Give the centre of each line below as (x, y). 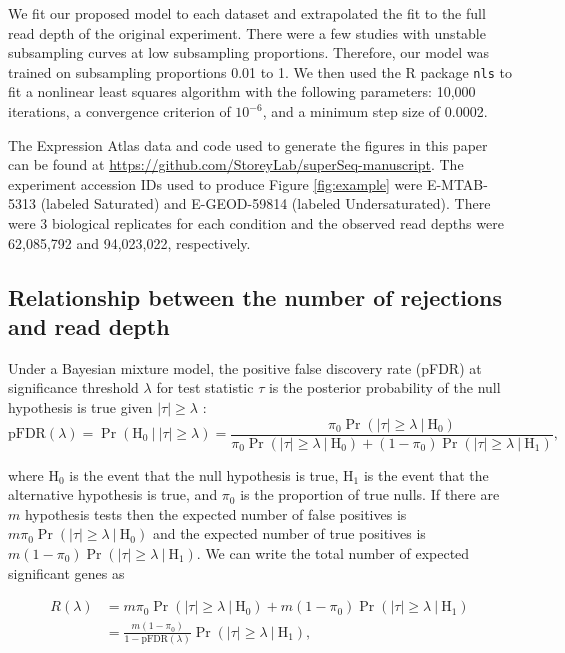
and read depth (89, 325)
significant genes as (66, 572)
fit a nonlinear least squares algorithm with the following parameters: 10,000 (242, 91)
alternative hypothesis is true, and (113, 494)
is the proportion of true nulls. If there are (370, 494)
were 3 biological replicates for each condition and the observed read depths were (256, 223)
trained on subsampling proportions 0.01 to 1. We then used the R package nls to (260, 71)
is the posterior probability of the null (384, 387)
